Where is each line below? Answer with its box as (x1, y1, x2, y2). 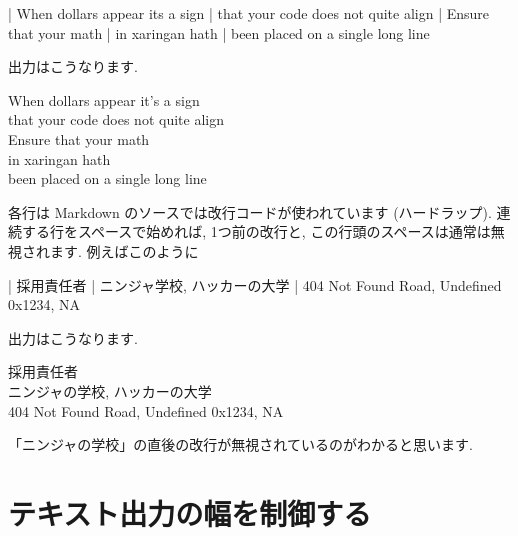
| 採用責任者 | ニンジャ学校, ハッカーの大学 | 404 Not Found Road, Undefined (8, 274, 502, 295)
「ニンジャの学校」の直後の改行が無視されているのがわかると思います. (8, 434, 473, 455)
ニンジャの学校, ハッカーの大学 (8, 380, 212, 401)
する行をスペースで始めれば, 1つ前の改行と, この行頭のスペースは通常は (21, 221, 491, 242)
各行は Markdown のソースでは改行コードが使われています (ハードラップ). (8, 201, 492, 222)
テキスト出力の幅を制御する (8, 492, 372, 533)
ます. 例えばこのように (49, 240, 199, 261)
